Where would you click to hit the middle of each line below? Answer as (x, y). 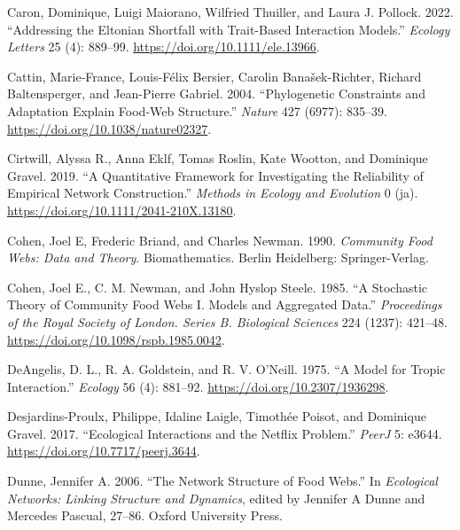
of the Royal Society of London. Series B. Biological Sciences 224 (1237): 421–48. (227, 321)
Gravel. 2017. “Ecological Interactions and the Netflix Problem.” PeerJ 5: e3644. (225, 433)
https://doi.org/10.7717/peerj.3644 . (104, 451)
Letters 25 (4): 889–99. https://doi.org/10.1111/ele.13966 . (164, 47)
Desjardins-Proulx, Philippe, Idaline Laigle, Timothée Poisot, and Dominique (217, 416)
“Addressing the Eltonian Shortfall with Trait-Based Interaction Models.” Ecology (229, 29)
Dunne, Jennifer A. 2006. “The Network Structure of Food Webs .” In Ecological (222, 481)
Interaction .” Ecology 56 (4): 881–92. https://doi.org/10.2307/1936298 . (198, 386)
